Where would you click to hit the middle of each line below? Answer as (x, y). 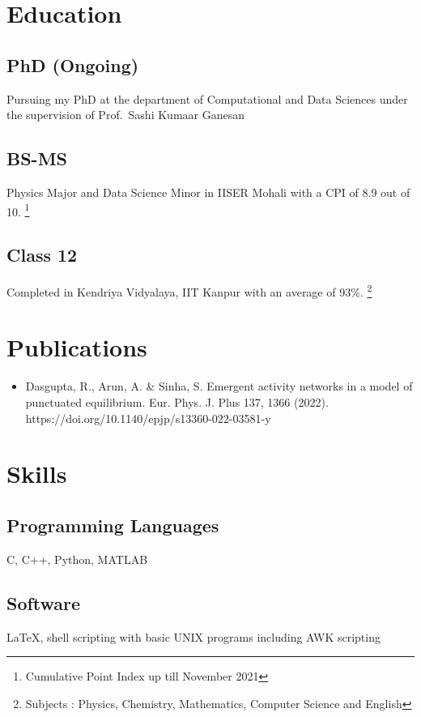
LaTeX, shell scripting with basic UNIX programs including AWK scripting (193, 636)
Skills (37, 474)
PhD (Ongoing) (73, 64)
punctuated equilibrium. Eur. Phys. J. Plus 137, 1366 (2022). (177, 401)
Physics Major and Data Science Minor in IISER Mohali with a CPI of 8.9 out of (208, 192)
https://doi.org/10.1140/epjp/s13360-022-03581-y (148, 418)
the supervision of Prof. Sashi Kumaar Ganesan (125, 115)
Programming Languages (113, 525)
